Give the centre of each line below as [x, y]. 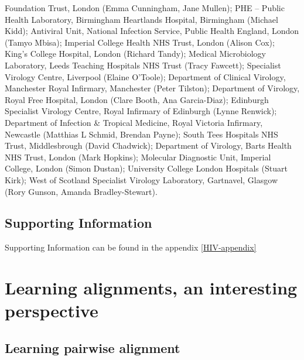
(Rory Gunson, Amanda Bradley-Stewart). [81, 191]
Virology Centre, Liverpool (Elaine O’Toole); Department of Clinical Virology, [145, 76]
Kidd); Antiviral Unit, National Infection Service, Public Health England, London [152, 31]
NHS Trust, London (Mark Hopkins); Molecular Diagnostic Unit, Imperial [138, 157]
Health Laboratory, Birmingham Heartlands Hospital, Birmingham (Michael [141, 19]
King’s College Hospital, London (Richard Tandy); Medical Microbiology [135, 54]
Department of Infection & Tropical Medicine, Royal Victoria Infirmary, [134, 122]
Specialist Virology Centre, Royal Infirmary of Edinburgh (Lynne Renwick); [141, 111]
